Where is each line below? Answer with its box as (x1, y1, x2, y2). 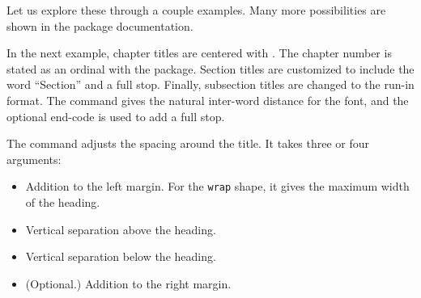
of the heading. (25, 194, 100, 210)
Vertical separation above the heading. (25, 220, 216, 237)
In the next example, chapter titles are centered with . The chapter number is (6, 44, 392, 61)
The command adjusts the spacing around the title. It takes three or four (6, 135, 370, 152)
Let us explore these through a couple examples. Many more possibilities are (6, 2, 386, 18)
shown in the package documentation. (6, 17, 193, 34)
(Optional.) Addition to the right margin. (25, 275, 232, 292)
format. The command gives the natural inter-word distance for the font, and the (6, 91, 409, 108)
